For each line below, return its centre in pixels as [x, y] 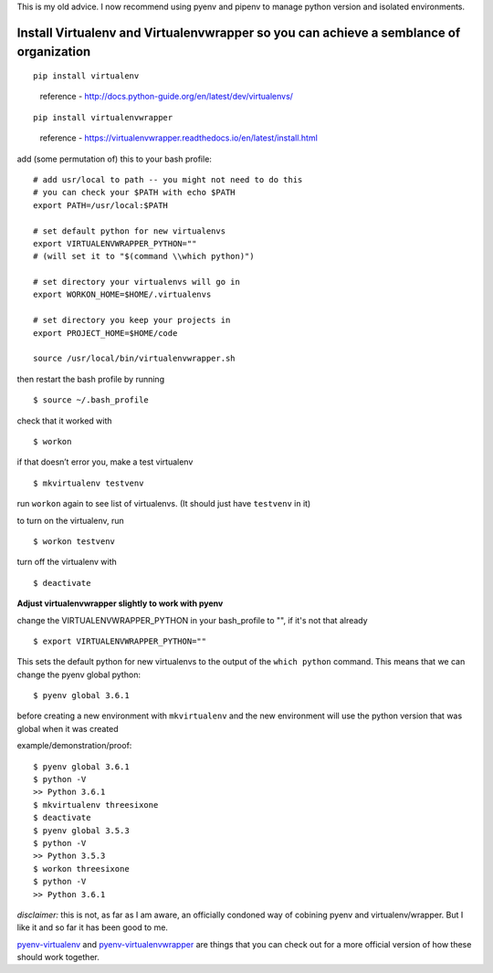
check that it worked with [65, 421]
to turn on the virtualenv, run [71, 520]
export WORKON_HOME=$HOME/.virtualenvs [122, 295]
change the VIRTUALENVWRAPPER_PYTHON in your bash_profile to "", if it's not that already [193, 620]
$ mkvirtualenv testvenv [89, 483]
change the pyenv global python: [79, 675]
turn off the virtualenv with [67, 562]
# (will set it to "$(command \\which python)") [144, 256]
